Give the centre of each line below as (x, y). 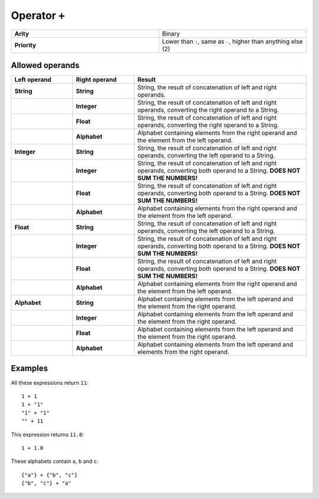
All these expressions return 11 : (50, 382)
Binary (171, 34)
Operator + (38, 15)
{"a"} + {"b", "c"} (50, 475)
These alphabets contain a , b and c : (55, 461)
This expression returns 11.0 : (47, 434)
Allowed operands (45, 65)
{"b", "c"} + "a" (46, 483)
